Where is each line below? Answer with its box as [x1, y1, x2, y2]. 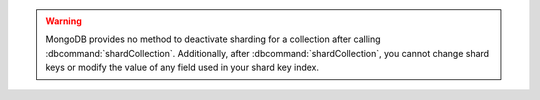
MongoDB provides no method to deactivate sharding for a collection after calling [45, 33, 381, 45]
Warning [45, 15, 82, 27]
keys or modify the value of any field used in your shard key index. [45, 61, 320, 74]
